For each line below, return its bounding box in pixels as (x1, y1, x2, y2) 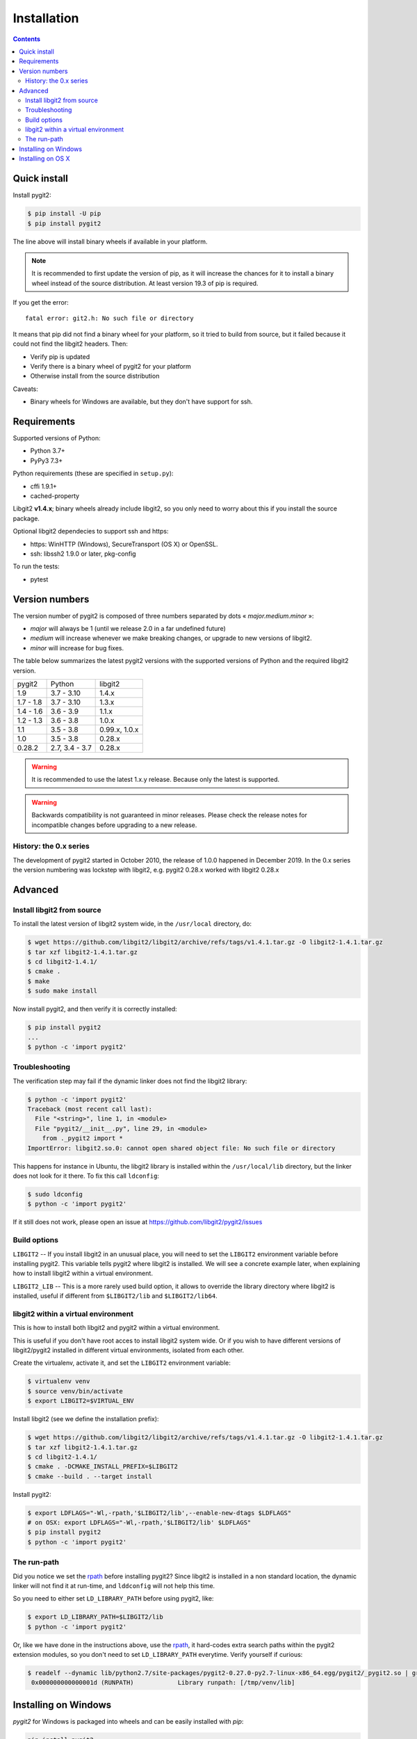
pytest (30, 575, 49, 584)
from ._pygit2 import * (42, 1135, 123, 1142)
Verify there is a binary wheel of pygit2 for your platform (30, 362, 191, 371)
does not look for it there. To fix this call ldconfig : (13, 1172, 160, 1180)
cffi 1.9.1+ (30, 482, 57, 490)
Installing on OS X (19, 154, 70, 163)
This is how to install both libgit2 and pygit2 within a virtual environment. (13, 1324, 220, 1332)
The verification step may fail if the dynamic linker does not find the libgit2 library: (13, 1077, 247, 1085)
